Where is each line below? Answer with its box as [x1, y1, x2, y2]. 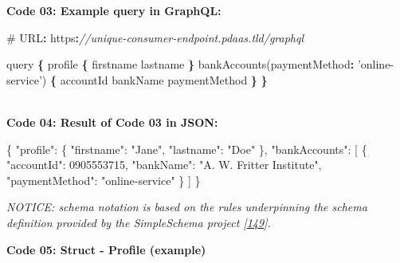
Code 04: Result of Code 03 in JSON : [6, 113, 218, 130]
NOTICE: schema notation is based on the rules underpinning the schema [6, 198, 367, 215]
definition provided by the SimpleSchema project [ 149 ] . [6, 214, 271, 230]
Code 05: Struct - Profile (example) [6, 241, 206, 257]
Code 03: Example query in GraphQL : [6, 2, 222, 18]
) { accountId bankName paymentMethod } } [41, 71, 268, 88]
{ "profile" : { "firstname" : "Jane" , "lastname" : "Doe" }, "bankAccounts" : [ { [6, 140, 367, 157]
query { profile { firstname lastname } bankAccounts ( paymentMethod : [6, 56, 355, 73]
